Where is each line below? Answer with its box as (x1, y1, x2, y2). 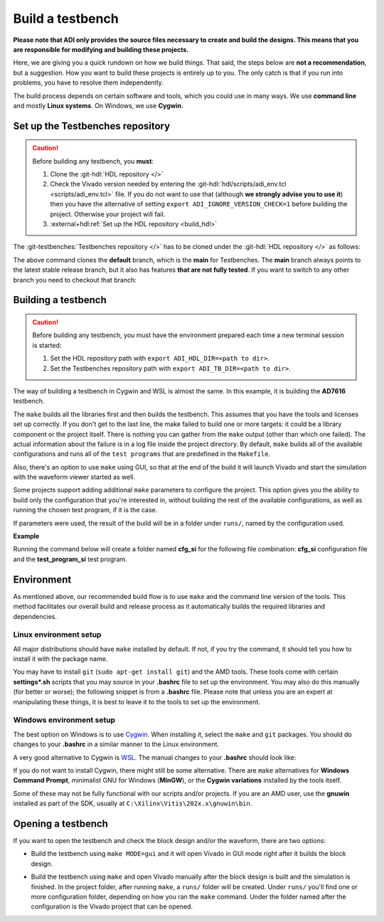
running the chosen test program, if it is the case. (13, 506, 158, 514)
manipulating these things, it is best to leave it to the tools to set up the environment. (13, 697, 261, 706)
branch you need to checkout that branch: (13, 275, 137, 284)
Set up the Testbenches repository (13, 120, 171, 132)
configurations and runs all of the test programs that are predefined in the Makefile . (13, 450, 270, 458)
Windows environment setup (13, 715, 116, 725)
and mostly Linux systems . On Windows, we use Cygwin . (13, 101, 184, 110)
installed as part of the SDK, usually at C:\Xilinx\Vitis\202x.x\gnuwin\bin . (13, 799, 252, 807)
